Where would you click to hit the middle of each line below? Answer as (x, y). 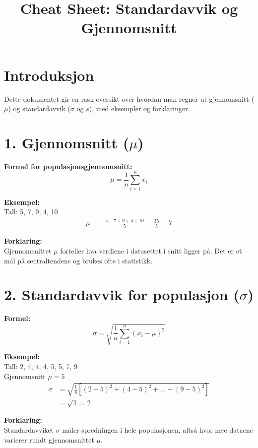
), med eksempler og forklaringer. (139, 108)
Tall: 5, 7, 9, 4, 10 (31, 212)
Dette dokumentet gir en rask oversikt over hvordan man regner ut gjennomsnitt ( (129, 98)
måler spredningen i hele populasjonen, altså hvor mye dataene (158, 429)
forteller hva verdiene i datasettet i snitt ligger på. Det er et (151, 250)
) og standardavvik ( (39, 108)
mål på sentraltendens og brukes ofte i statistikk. (78, 260)
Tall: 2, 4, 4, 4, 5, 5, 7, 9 (41, 366)
